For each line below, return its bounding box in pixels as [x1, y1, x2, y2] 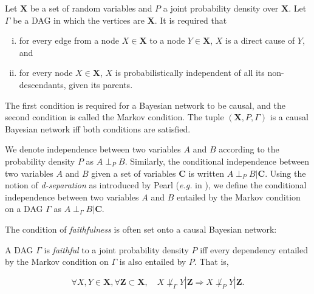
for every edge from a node [19, 34, 120, 47]
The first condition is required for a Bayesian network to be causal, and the [5, 98, 285, 111]
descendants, [19, 78, 66, 91]
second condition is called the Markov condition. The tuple [5, 111, 224, 123]
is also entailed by [119, 255, 186, 268]
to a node [149, 34, 185, 47]
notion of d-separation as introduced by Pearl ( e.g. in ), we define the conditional [5, 179, 307, 191]
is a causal [270, 111, 309, 123]
